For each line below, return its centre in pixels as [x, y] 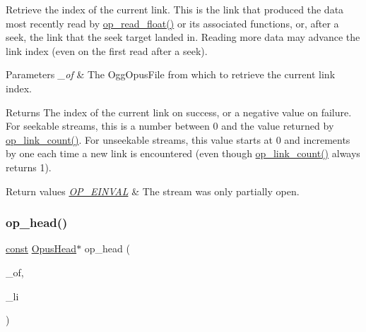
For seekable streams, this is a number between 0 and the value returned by [170, 126]
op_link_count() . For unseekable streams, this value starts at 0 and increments [178, 139]
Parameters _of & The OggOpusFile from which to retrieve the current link [171, 74]
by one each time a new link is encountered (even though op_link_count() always [183, 153]
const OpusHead [41, 248]
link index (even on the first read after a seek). [107, 50]
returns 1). [29, 167]
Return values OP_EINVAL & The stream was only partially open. [153, 191]
